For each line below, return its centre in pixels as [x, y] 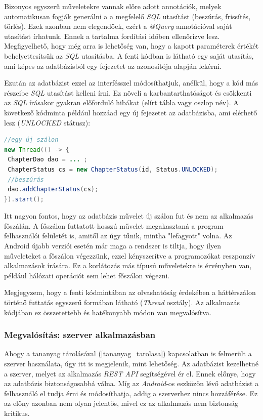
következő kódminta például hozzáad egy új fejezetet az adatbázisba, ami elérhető [131, 112]
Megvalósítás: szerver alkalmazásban [80, 335]
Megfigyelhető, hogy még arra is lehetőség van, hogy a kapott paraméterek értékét [131, 46]
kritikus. [17, 413]
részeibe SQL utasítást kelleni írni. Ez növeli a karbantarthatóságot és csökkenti [128, 92]
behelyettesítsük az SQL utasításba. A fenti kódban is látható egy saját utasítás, [129, 55]
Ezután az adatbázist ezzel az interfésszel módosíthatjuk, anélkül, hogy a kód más [131, 83]
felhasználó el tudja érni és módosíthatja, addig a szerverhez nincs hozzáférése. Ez [131, 393]
